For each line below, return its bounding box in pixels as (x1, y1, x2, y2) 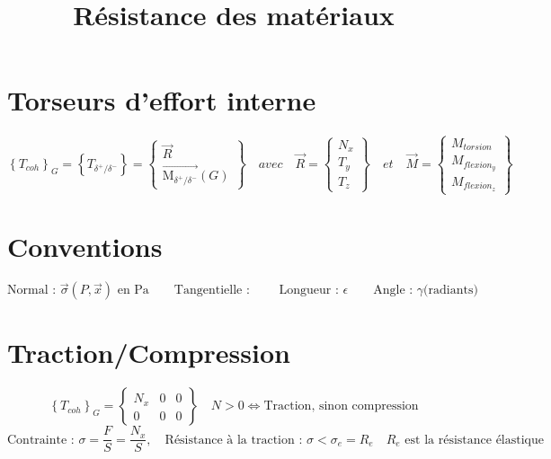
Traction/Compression (7, 334, 290, 371)
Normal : (7, 284, 57, 297)
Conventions (7, 228, 163, 265)
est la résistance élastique (404, 433, 544, 446)
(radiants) (423, 284, 478, 297)
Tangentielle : (173, 284, 250, 297)
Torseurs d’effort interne (7, 82, 316, 119)
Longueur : (279, 284, 339, 297)
